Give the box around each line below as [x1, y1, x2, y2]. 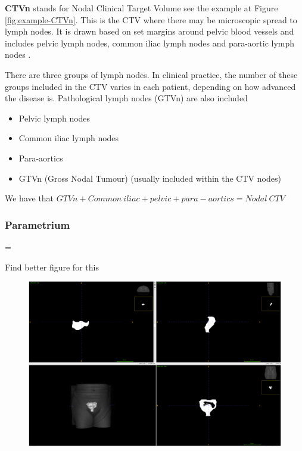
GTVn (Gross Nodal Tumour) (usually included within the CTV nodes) [18, 172, 281, 184]
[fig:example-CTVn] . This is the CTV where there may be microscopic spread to [5, 13, 297, 26]
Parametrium [5, 217, 70, 232]
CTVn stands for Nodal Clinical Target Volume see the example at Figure [5, 2, 278, 14]
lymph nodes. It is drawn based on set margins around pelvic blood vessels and [5, 25, 294, 38]
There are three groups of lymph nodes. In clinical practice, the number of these [5, 68, 298, 80]
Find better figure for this [5, 260, 99, 273]
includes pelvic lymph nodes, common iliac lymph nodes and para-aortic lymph [5, 36, 295, 49]
